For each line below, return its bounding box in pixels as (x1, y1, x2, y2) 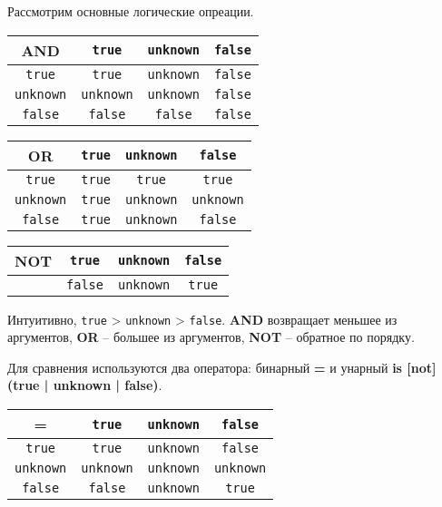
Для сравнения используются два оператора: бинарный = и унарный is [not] (7, 357, 437, 376)
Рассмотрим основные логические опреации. (7, 2, 254, 20)
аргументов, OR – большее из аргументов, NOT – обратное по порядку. (7, 327, 415, 346)
